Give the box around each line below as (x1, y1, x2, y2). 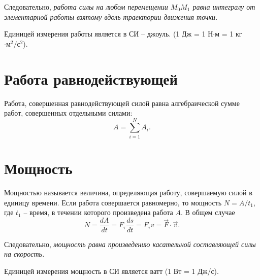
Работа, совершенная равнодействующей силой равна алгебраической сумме (4, 97, 240, 108)
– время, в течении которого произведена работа (23, 207, 173, 218)
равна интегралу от (192, 2, 255, 12)
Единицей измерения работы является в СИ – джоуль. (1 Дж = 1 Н (4, 28, 213, 39)
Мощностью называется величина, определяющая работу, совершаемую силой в (4, 187, 252, 197)
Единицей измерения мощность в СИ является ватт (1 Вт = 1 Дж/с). (4, 265, 219, 276)
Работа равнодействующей (4, 68, 178, 89)
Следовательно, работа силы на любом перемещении (4, 2, 168, 12)
